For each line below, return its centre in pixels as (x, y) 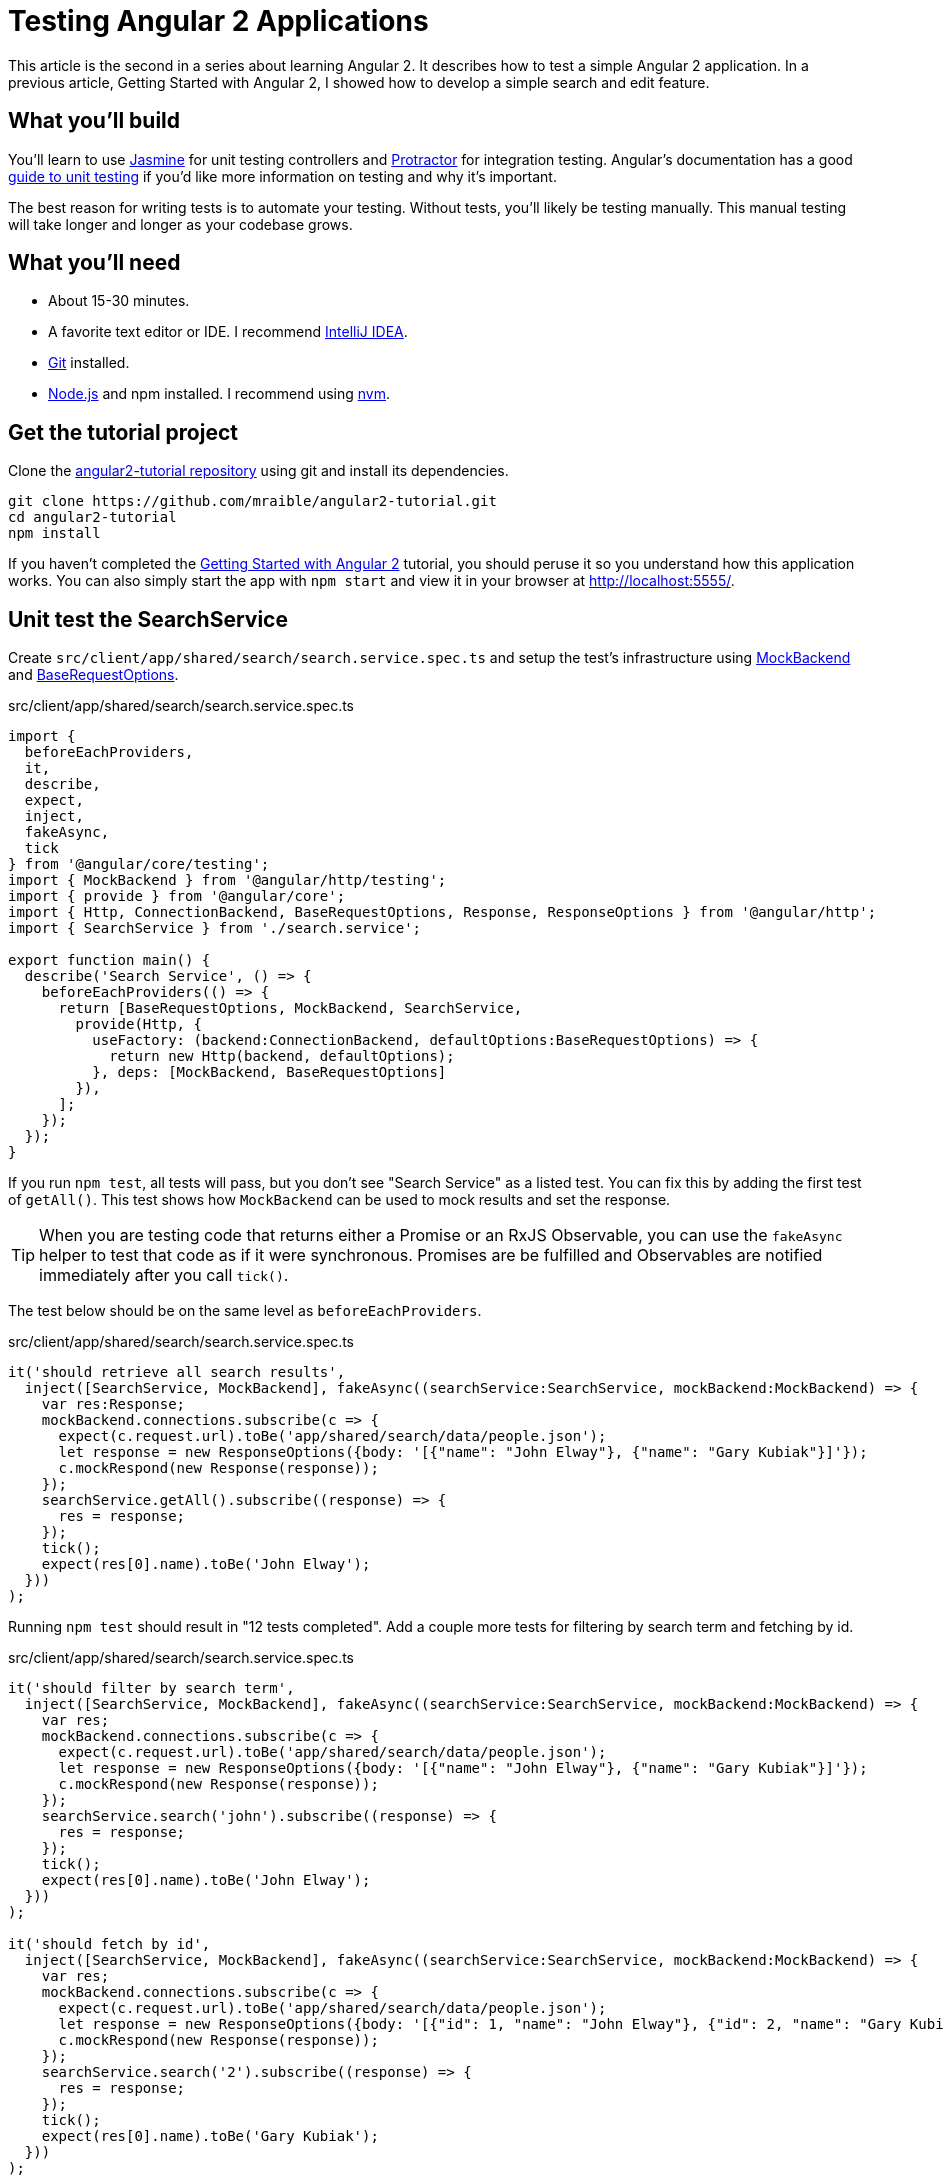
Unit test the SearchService (148, 619)
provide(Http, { (138, 1024)
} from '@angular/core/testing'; (139, 864)
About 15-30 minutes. (119, 301)
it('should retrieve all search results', (177, 1372)
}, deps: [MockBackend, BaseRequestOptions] (269, 1072)
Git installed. (89, 363)
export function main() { (109, 960)
